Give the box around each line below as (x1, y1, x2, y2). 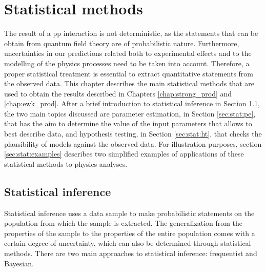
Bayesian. (4, 258, 34, 268)
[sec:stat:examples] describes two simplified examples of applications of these (4, 148, 244, 159)
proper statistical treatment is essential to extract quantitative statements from (4, 68, 254, 79)
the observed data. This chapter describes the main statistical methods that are (4, 78, 254, 89)
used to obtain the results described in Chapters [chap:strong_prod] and (4, 88, 232, 99)
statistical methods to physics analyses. (4, 158, 128, 169)
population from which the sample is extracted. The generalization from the (4, 218, 243, 228)
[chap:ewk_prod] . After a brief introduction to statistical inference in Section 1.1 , (4, 98, 260, 109)
